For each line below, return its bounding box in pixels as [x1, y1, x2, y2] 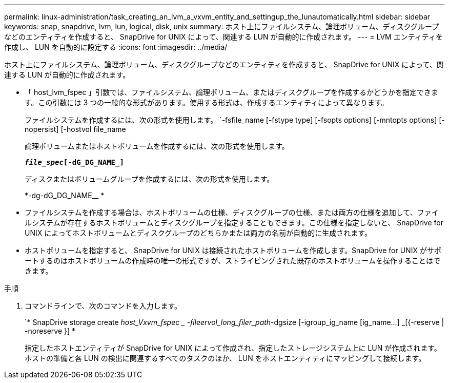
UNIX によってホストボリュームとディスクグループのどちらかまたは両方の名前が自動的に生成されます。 [25, 228, 372, 237]
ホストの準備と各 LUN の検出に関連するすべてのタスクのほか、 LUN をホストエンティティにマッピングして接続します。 [25, 354, 426, 362]
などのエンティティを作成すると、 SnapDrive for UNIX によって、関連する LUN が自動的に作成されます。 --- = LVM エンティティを [4, 32, 443, 41]
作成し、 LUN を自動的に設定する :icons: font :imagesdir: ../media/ [4, 43, 228, 51]
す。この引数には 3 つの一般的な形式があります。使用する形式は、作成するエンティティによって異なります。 [25, 98, 389, 107]
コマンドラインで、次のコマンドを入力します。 [25, 301, 182, 310]
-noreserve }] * [25, 327, 76, 335]
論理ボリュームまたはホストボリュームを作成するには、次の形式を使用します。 [25, 142, 289, 150]
